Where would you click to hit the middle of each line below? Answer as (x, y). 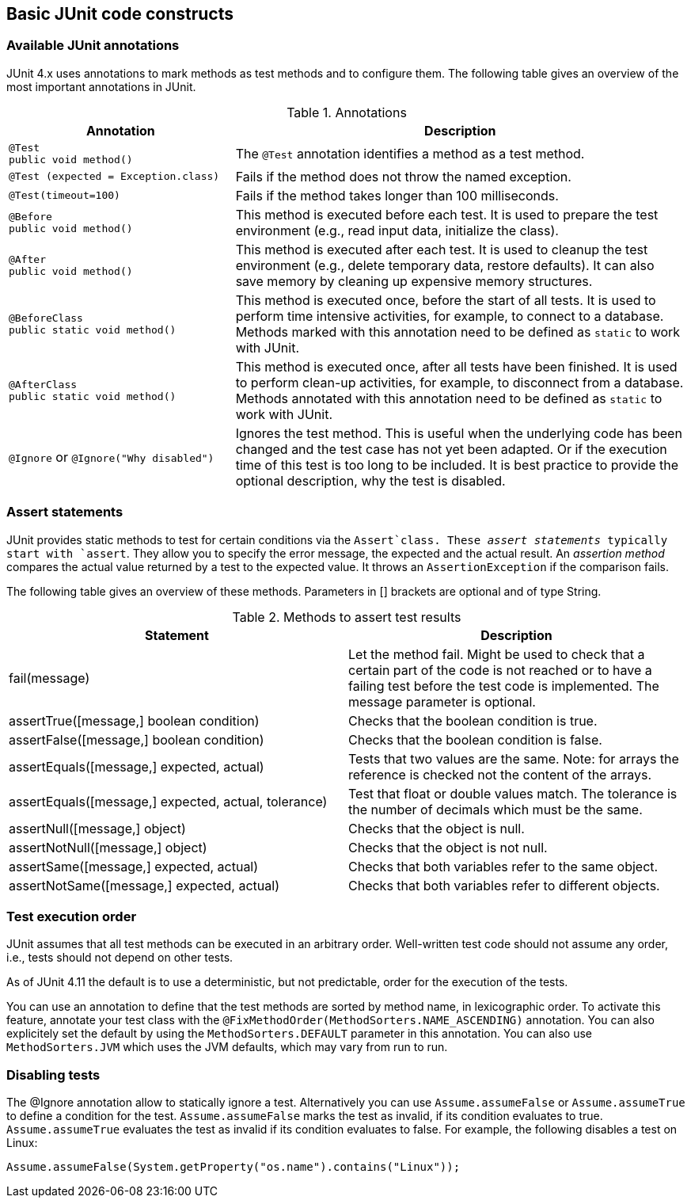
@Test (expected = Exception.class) (114, 177)
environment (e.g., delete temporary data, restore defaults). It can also (445, 265)
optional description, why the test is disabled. (370, 480)
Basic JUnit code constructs (120, 14)
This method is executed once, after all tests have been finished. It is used (456, 366)
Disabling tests (53, 1074)
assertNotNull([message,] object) (108, 847)
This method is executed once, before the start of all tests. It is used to (446, 300)
